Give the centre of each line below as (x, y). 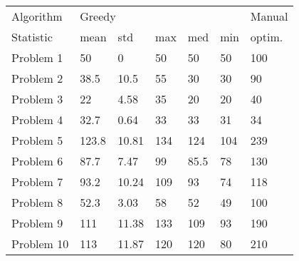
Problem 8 (37, 202)
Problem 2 (37, 78)
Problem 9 (37, 223)
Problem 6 (37, 161)
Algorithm (37, 16)
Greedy (98, 16)
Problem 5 (37, 140)
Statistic (32, 37)
